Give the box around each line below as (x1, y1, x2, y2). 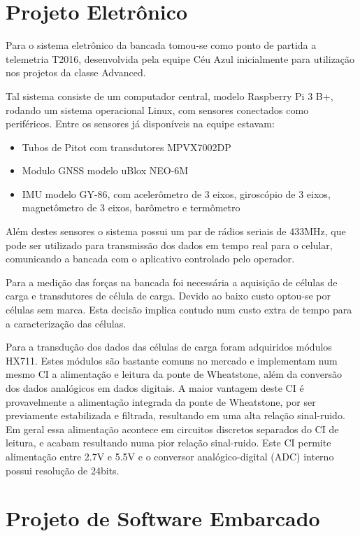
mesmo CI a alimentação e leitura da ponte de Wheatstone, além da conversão (6, 367, 342, 381)
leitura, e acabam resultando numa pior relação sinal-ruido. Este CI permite (6, 435, 331, 450)
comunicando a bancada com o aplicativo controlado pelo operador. (6, 251, 295, 266)
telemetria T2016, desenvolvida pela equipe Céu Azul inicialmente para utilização (6, 51, 355, 66)
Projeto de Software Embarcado (6, 504, 320, 533)
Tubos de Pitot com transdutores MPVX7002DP (22, 139, 231, 154)
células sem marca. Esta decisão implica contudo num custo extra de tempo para (6, 302, 352, 317)
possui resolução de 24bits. (6, 463, 120, 477)
